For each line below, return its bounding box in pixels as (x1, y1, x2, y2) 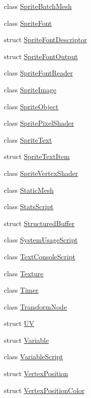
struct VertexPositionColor (4, 385, 85, 395)
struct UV (4, 318, 34, 328)
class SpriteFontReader (4, 68, 73, 78)
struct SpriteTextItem (4, 151, 70, 161)
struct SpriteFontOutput (4, 51, 78, 61)
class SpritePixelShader (4, 118, 74, 128)
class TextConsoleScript (4, 251, 75, 261)
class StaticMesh (4, 184, 54, 195)
